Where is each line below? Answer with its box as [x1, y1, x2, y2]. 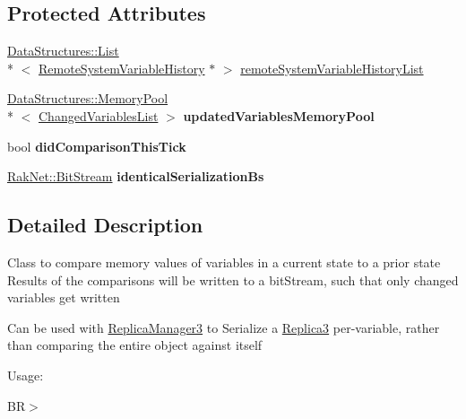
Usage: [7, 365, 44, 384]
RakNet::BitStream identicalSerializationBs [7, 167, 264, 186]
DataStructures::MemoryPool [7, 89, 168, 108]
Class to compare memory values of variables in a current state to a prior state [7, 252, 441, 271]
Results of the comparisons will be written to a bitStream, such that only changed [7, 270, 459, 289]
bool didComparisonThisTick [7, 136, 186, 155]
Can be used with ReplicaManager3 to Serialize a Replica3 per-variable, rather [7, 318, 440, 336]
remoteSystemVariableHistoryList [240, 58, 424, 77]
